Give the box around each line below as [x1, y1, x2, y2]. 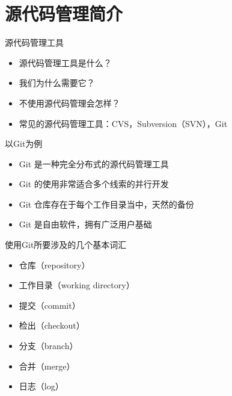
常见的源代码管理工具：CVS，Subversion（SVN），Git [19, 117, 228, 129]
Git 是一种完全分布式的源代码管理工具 [19, 157, 169, 170]
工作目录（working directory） [19, 279, 135, 291]
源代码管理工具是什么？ [19, 56, 112, 69]
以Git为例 [5, 137, 43, 150]
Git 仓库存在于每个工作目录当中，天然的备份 [19, 197, 194, 210]
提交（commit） [19, 299, 81, 311]
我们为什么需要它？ [19, 76, 95, 89]
